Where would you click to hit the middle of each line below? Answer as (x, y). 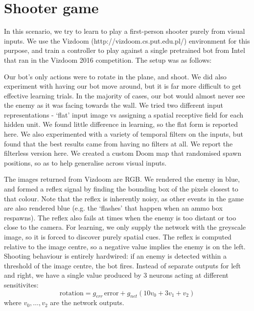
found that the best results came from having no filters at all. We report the (118, 143)
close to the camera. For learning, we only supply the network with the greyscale (125, 227)
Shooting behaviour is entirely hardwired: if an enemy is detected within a (115, 256)
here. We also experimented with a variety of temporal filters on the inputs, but (124, 134)
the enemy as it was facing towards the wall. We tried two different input (114, 105)
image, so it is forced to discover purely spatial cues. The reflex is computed (118, 237)
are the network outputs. (87, 302)
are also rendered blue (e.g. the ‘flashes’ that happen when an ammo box (113, 208)
